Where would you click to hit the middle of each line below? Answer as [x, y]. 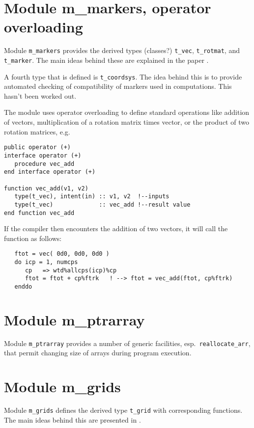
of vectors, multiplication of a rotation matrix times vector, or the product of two [127, 122]
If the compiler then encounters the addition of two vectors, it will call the [116, 228]
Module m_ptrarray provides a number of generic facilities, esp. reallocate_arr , [127, 343]
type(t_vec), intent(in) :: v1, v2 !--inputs [92, 197]
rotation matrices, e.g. [37, 131]
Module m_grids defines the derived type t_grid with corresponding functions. [123, 410]
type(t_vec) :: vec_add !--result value [102, 204]
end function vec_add [39, 213]
